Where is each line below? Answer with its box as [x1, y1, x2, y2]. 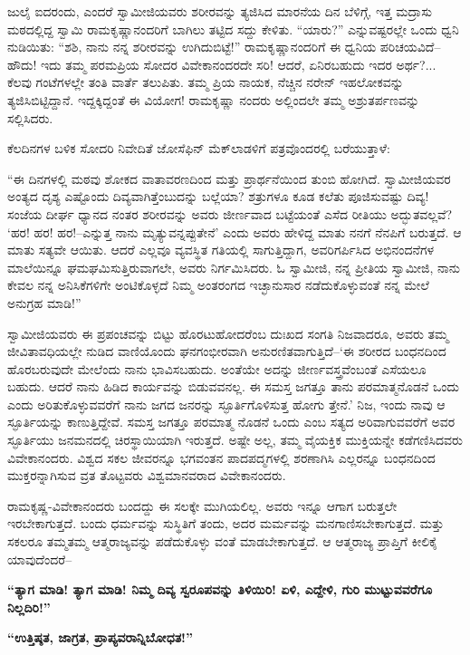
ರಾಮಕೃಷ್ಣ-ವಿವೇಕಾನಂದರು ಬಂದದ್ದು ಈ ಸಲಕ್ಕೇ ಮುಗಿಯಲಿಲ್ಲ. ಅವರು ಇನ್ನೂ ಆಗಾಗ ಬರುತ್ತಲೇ [7, 496, 398, 515]
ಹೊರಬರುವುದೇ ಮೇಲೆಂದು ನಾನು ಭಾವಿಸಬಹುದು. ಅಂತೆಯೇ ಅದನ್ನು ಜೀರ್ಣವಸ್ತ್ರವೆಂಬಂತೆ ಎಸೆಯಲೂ [7, 359, 427, 378]
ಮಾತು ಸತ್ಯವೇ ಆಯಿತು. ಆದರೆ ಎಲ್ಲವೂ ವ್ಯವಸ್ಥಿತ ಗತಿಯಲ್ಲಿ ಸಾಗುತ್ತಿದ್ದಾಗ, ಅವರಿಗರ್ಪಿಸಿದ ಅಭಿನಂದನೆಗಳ [7, 240, 435, 259]
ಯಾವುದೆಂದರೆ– [7, 549, 72, 568]
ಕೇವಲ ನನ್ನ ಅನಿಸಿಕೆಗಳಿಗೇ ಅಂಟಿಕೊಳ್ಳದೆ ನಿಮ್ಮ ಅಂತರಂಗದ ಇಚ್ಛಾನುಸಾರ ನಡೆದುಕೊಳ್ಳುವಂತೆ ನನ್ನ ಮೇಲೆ [7, 275, 429, 294]
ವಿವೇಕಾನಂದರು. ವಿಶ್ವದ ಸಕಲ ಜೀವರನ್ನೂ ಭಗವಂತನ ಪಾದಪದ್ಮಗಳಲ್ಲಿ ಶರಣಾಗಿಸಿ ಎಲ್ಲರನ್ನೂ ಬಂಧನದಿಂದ [7, 448, 436, 467]
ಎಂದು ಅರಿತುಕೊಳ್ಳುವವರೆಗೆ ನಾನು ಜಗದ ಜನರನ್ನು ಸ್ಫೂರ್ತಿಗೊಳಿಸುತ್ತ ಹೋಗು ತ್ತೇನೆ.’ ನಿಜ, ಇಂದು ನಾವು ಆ [7, 394, 446, 413]
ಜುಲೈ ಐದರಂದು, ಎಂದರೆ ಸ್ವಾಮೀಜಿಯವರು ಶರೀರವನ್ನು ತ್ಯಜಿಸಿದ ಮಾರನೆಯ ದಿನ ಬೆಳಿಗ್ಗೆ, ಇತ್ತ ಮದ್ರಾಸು [7, 2, 433, 20]
